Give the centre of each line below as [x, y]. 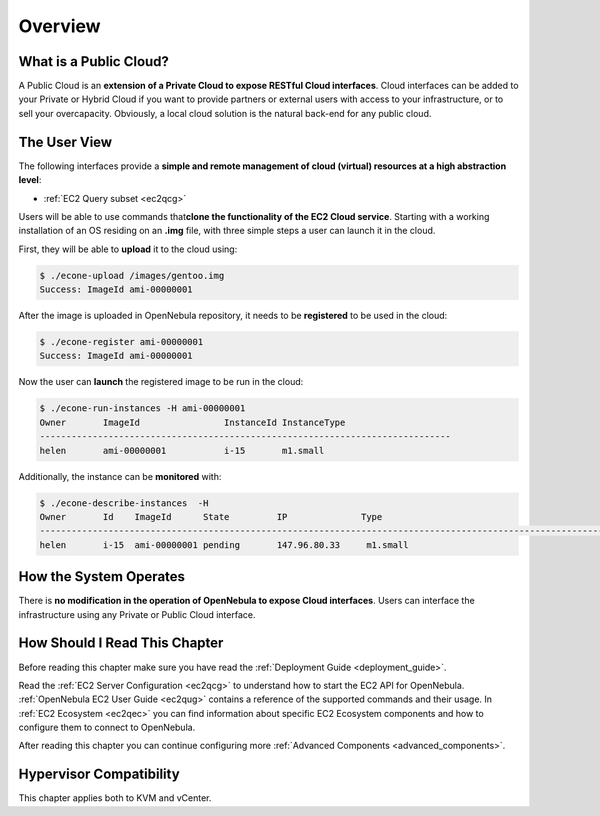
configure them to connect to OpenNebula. [107, 727]
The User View [65, 141]
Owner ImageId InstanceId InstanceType [192, 422]
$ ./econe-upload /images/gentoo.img [132, 275]
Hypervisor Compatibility [99, 774]
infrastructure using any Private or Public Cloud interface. [137, 614]
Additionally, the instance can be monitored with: [120, 476]
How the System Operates [101, 576]
